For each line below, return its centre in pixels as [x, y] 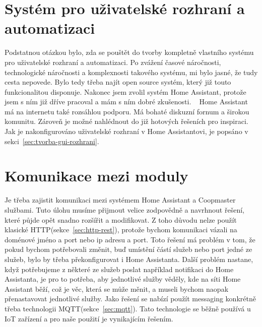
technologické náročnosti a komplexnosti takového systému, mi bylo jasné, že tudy [131, 72]
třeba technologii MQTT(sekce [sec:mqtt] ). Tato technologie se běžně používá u [128, 308]
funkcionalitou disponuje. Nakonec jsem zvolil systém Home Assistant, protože [125, 91]
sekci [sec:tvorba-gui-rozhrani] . [52, 141]
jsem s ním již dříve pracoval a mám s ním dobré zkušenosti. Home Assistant [126, 102]
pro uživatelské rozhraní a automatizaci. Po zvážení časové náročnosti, [113, 62]
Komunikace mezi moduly [96, 176]
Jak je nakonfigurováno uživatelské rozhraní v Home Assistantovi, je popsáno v [126, 131]
